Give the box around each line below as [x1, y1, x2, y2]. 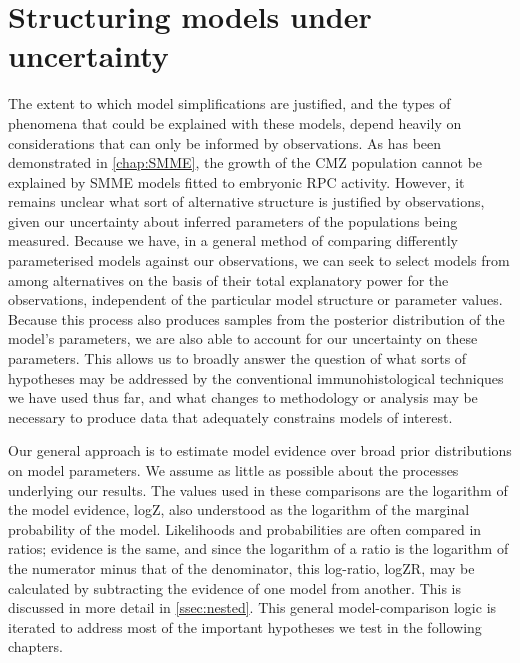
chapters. [8, 636, 63, 657]
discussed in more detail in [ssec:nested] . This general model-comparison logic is [8, 597, 497, 618]
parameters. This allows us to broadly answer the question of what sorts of [8, 348, 467, 369]
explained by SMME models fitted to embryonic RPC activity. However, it [8, 171, 465, 192]
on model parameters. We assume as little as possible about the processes [8, 460, 459, 480]
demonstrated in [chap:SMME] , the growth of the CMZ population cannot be [8, 152, 483, 173]
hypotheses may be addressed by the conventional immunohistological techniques [8, 367, 504, 388]
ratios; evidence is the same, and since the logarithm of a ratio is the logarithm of [8, 538, 509, 559]
